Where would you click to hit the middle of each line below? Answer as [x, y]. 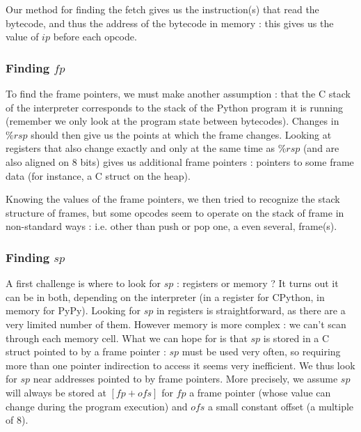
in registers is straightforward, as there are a [251, 310]
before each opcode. [95, 37]
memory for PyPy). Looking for [73, 310]
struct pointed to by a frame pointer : [86, 352]
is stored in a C [296, 338]
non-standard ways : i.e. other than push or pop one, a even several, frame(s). [171, 226]
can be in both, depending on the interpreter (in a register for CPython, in [165, 296]
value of [22, 37]
